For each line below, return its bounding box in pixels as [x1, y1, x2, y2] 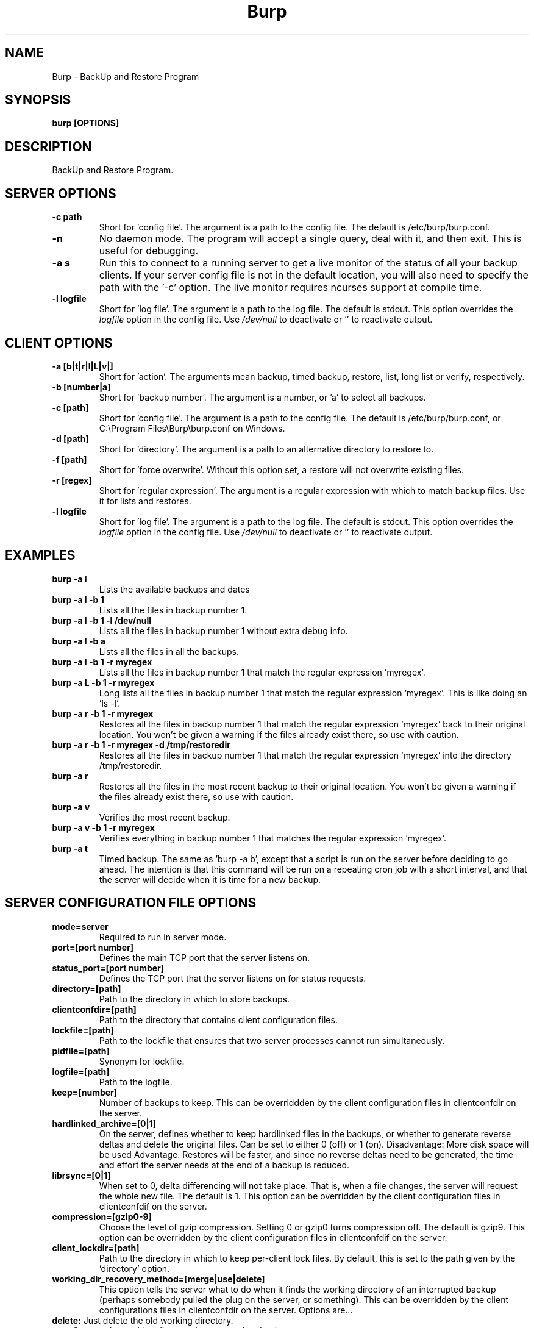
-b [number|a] [52, 381, 111, 392]
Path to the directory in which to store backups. [99, 993, 290, 1004]
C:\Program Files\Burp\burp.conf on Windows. [99, 423, 285, 434]
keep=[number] [52, 1087, 118, 1098]
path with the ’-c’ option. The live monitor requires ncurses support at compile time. [99, 281, 482, 294]
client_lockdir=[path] [52, 1242, 140, 1253]
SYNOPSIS [5, 92, 71, 108]
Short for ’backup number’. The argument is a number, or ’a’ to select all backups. [99, 391, 426, 402]
